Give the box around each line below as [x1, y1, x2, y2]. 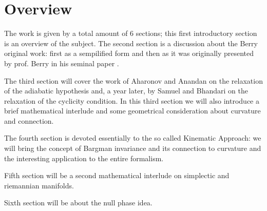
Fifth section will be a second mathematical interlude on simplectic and [4, 170, 230, 181]
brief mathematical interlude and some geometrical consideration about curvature [4, 105, 261, 116]
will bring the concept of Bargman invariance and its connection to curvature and [4, 143, 261, 154]
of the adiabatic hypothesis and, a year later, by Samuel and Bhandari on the [4, 85, 248, 96]
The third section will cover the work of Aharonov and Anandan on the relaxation [4, 75, 263, 86]
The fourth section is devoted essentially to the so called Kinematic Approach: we [4, 132, 261, 143]
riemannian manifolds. [4, 180, 74, 190]
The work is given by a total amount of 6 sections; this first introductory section [4, 28, 257, 39]
